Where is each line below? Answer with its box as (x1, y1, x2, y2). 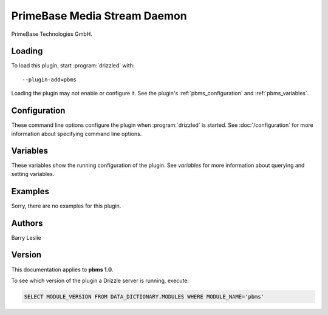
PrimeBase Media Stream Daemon (11, 9, 188, 22)
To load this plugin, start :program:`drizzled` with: (11, 62, 135, 69)
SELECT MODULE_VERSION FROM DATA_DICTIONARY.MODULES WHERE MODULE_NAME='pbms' (24, 293, 264, 300)
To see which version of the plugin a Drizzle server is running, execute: (11, 277, 190, 284)
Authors (11, 218, 43, 228)
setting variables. (11, 170, 55, 177)
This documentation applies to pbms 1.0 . (11, 266, 114, 273)
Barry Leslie (11, 234, 42, 241)
